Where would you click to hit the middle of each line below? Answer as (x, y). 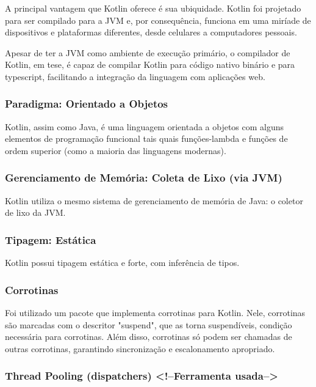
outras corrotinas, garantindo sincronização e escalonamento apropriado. (140, 348)
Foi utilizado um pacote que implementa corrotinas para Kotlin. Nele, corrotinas (155, 312)
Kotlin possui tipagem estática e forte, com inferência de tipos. (122, 263)
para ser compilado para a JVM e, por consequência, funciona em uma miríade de (158, 20)
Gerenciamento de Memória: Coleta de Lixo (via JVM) (144, 178)
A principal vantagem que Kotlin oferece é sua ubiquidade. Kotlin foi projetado (153, 8)
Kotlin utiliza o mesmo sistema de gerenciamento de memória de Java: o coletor (154, 200)
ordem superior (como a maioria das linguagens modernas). (116, 150)
